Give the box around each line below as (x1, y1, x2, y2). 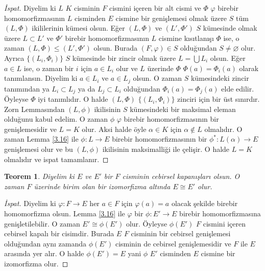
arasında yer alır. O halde (4, 248, 84, 259)
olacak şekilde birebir (171, 198, 238, 209)
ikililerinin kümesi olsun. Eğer (32, 22, 125, 33)
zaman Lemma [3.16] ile (4, 133, 79, 144)
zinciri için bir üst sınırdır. (177, 94, 260, 104)
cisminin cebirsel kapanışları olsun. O (122, 171, 240, 182)
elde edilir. (221, 83, 254, 94)
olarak (239, 62, 259, 73)
